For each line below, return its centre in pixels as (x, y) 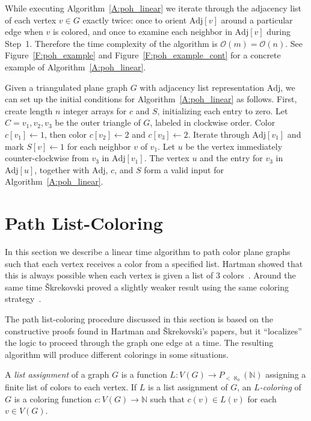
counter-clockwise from (47, 158)
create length (29, 110)
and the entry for (231, 158)
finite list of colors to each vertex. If (71, 387)
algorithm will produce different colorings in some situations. (117, 354)
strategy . (23, 299)
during (279, 32)
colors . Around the (259, 275)
